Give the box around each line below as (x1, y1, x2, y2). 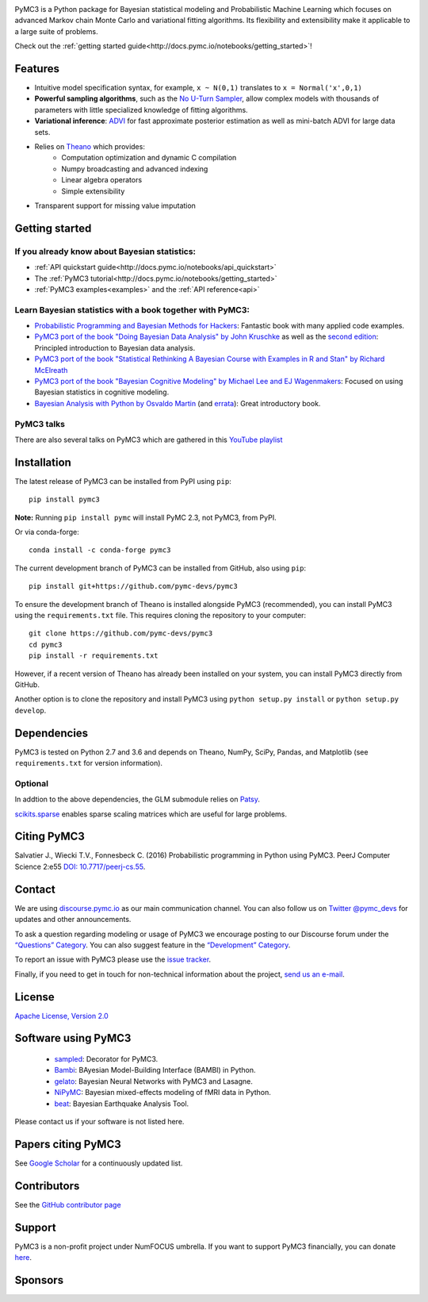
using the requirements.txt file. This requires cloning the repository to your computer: (14, 610, 307, 620)
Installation (14, 455, 71, 469)
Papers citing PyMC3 (14, 1137, 122, 1150)
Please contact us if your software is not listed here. (14, 1116, 185, 1126)
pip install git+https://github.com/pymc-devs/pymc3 (29, 582, 238, 591)
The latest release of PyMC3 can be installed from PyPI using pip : (14, 476, 231, 486)
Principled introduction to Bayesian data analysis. (34, 343, 196, 352)
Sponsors (14, 1273, 63, 1287)
